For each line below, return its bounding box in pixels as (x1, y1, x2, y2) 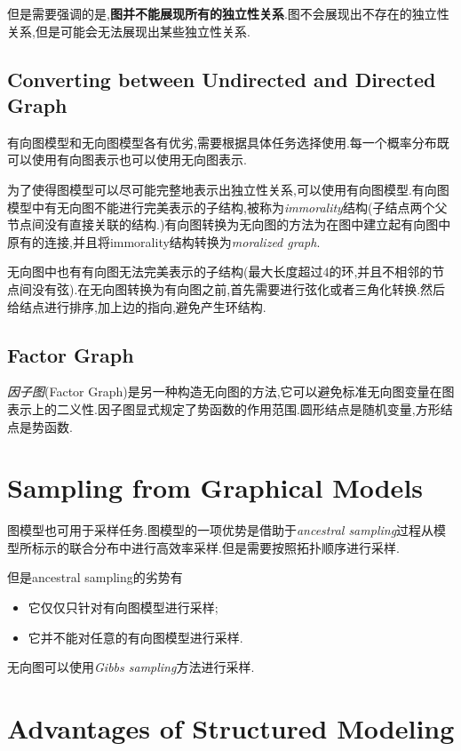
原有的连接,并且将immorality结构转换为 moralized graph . (7, 232, 321, 251)
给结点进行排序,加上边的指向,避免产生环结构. (7, 297, 266, 316)
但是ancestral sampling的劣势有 (7, 568, 183, 587)
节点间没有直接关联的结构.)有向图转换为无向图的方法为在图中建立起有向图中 (7, 215, 451, 234)
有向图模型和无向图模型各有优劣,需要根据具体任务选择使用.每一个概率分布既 (7, 132, 449, 151)
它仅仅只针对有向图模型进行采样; (28, 598, 219, 617)
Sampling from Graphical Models (7, 469, 424, 506)
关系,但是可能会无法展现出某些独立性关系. (7, 21, 250, 40)
